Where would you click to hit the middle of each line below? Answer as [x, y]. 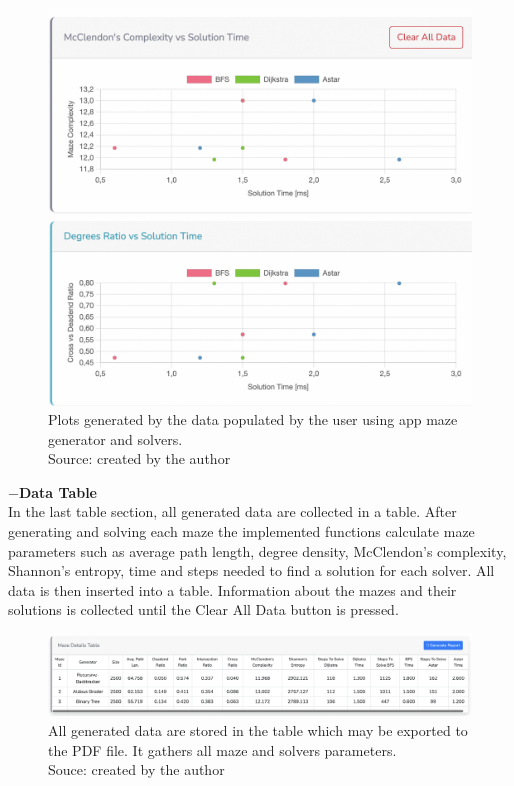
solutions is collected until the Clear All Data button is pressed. [203, 609]
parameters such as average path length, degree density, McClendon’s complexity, [257, 550]
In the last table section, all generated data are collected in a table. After [232, 511]
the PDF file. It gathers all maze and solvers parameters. [222, 749]
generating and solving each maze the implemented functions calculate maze [241, 531]
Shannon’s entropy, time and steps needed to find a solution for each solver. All [251, 570]
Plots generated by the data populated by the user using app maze [253, 419]
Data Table [57, 491]
